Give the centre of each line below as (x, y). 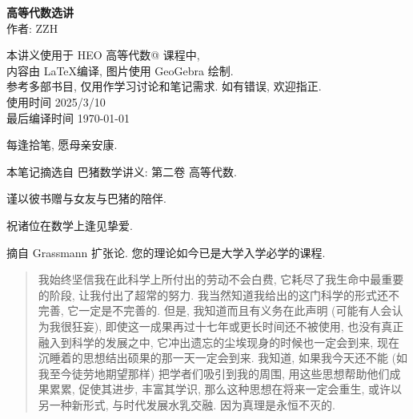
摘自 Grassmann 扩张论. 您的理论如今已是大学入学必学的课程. (166, 252)
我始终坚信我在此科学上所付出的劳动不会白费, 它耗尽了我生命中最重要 (221, 279)
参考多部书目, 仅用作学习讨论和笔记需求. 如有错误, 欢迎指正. (164, 86)
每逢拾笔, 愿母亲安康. (62, 145)
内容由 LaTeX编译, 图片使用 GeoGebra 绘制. (120, 70)
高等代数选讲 (40, 12)
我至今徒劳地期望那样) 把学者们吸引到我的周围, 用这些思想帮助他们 (214, 373)
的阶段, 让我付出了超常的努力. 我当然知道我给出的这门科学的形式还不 (219, 294)
